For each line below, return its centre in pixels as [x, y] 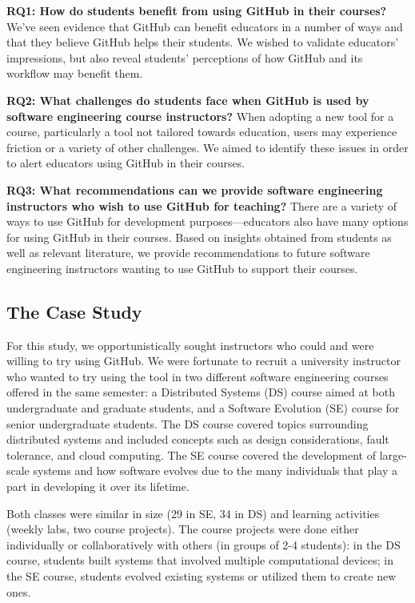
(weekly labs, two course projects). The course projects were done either [183, 529]
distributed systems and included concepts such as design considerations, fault [198, 439]
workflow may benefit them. [75, 73]
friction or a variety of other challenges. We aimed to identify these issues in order [207, 147]
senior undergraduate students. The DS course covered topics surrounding [188, 423]
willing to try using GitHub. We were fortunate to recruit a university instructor [204, 361]
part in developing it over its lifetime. [98, 486]
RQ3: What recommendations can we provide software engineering [195, 189]
